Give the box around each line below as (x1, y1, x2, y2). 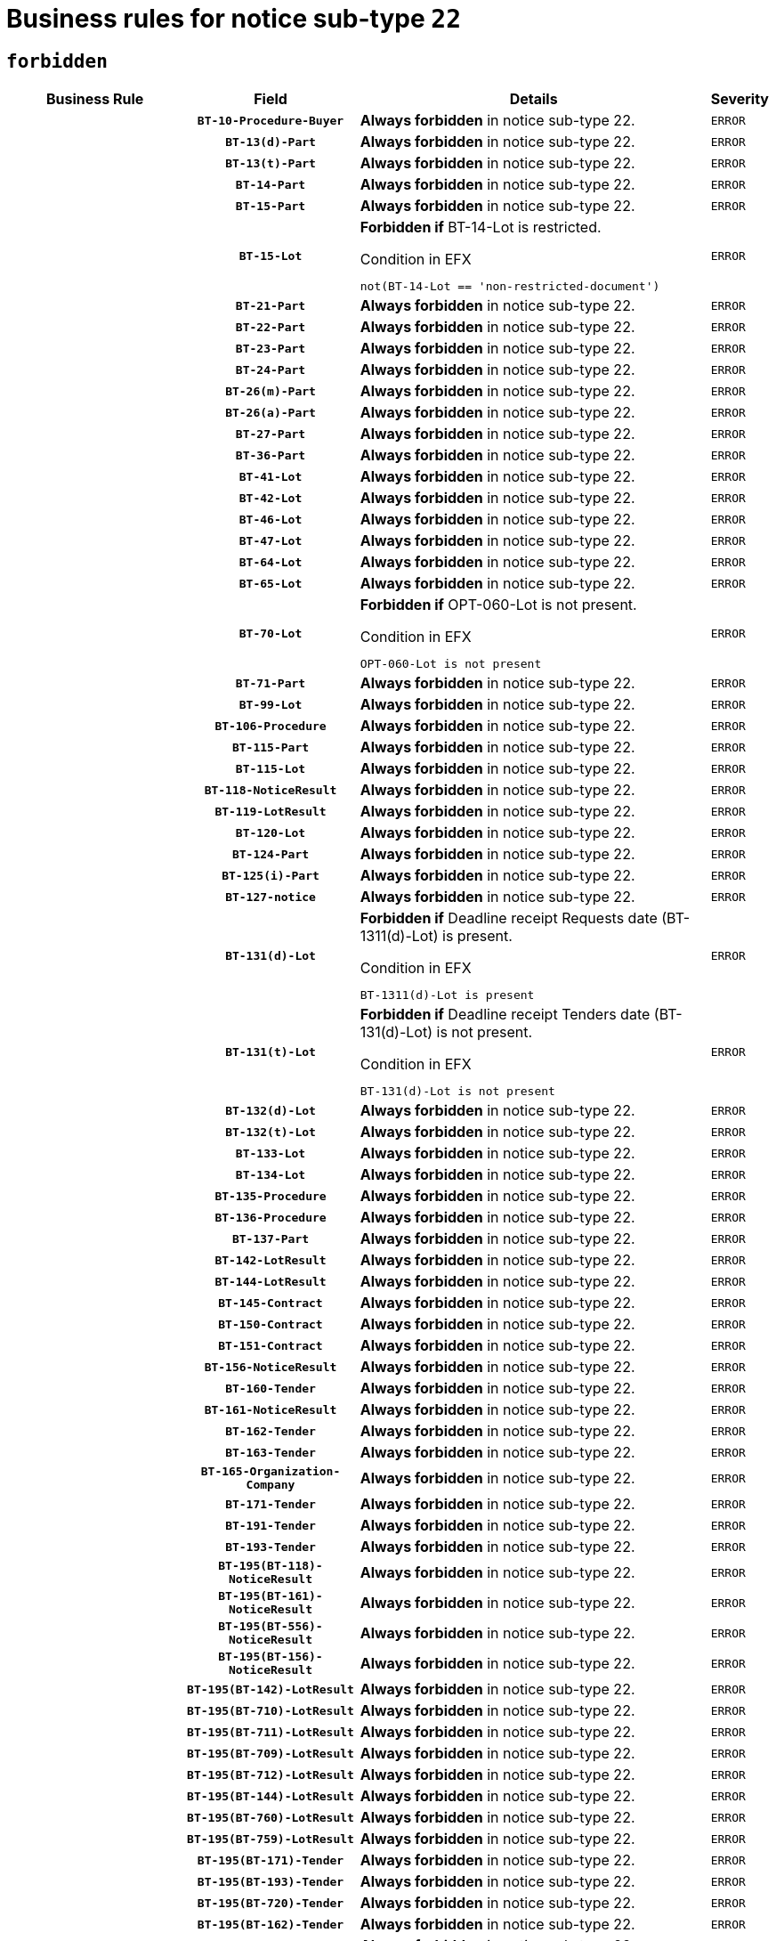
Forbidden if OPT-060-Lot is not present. (360, 596, 637, 614)
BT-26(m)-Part (225, 384, 316, 398)
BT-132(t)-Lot (225, 1125, 316, 1139)
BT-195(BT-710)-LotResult (187, 1703, 354, 1718)
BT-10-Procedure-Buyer (197, 113, 344, 127)
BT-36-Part (235, 448, 306, 462)
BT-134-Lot (235, 1167, 306, 1182)
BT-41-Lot (238, 469, 303, 483)
